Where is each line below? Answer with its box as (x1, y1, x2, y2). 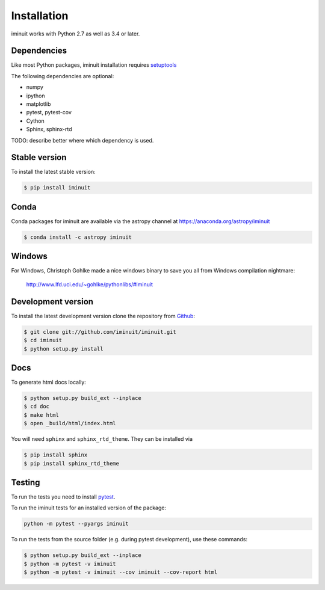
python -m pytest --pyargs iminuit (23, 520, 129, 527)
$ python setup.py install (23, 345, 104, 352)
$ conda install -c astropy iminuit (23, 233, 132, 241)
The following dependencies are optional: (11, 72, 114, 79)
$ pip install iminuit (23, 184, 91, 191)
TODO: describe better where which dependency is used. (11, 137, 154, 144)
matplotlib (26, 100, 51, 108)
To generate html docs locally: (11, 379, 87, 386)
